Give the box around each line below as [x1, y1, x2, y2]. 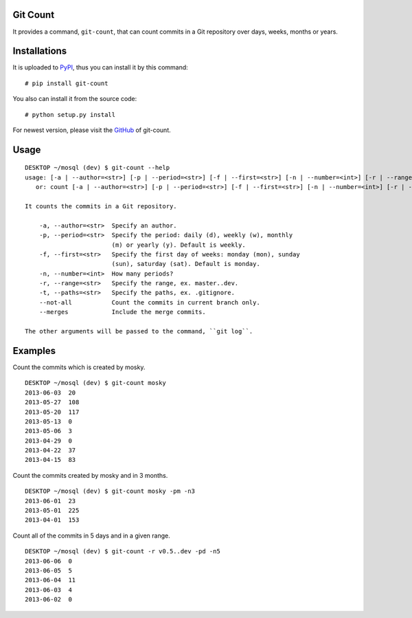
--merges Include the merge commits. [38, 308, 206, 316]
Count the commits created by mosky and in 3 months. [12, 471, 168, 479]
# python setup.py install [25, 111, 116, 118]
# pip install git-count [25, 79, 108, 87]
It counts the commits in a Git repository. [25, 202, 178, 210]
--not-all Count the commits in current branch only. [38, 298, 260, 306]
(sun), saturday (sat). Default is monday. [111, 260, 260, 268]
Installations [12, 45, 67, 57]
